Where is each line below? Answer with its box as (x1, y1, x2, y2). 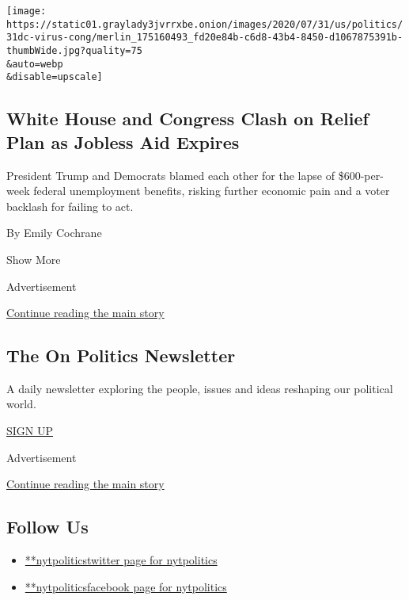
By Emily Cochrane (6, 224, 102, 241)
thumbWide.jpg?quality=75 (6, 44, 142, 56)
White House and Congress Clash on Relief (6, 106, 369, 131)
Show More (6, 250, 61, 267)
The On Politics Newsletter (6, 343, 236, 368)
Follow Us (6, 514, 89, 539)
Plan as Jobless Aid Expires (6, 129, 240, 154)
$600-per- (338, 166, 384, 183)
